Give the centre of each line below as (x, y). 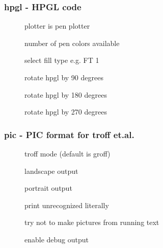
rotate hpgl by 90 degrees (64, 77)
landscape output (51, 171)
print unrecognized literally (67, 205)
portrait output (48, 188)
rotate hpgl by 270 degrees (66, 112)
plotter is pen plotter (57, 26)
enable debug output (57, 239)
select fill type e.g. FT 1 (62, 60)
